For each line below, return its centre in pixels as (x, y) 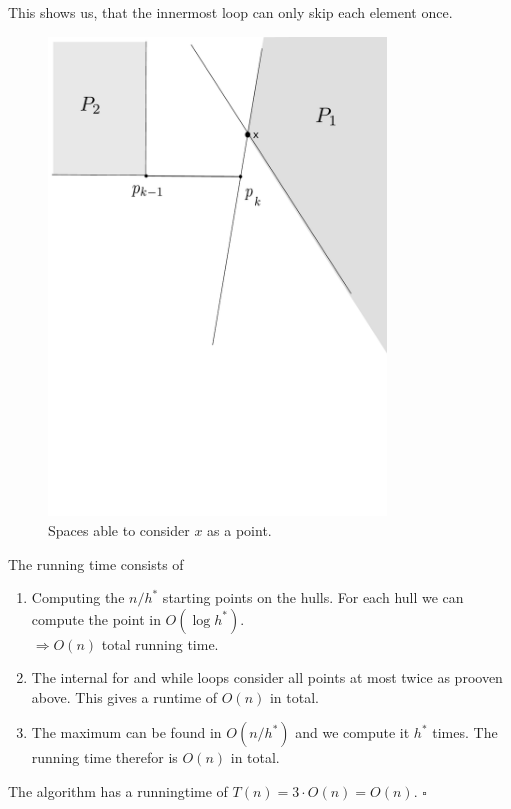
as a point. (239, 529)
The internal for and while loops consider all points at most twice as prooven (267, 677)
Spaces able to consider (119, 529)
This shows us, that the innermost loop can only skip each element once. (230, 12)
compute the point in (96, 618)
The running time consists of (96, 563)
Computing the (78, 597)
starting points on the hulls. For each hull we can (313, 597)
